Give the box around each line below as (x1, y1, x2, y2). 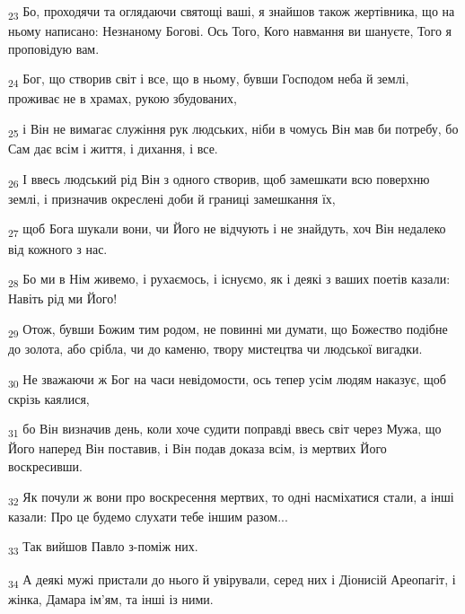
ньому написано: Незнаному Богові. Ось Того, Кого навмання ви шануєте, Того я (8, 22, 452, 40)
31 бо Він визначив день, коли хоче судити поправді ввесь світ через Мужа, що (8, 419, 442, 441)
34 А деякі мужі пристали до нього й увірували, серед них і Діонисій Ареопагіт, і (8, 569, 456, 591)
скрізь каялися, (8, 389, 90, 408)
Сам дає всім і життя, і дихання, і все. (8, 139, 218, 158)
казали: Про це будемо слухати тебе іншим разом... (8, 506, 288, 525)
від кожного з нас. (8, 239, 108, 258)
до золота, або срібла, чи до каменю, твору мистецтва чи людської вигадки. (8, 339, 423, 358)
